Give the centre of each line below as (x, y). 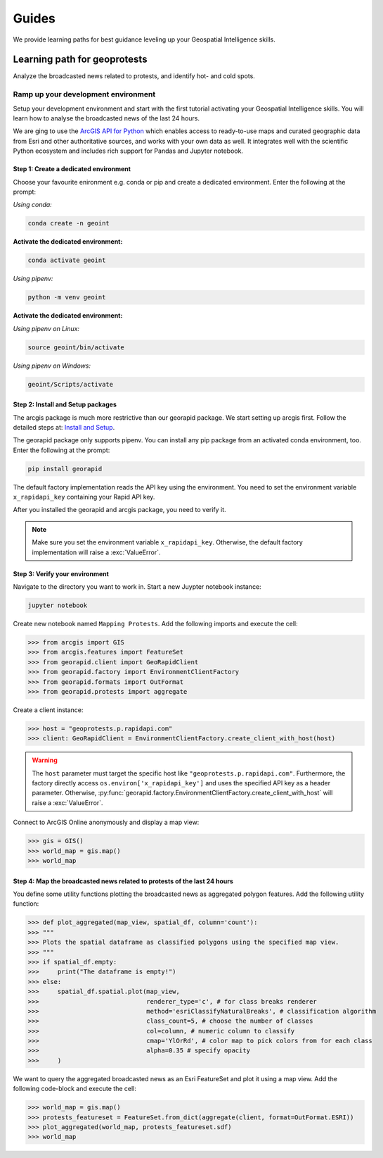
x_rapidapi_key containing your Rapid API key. (84, 497)
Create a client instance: (48, 710)
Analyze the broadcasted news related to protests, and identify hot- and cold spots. (134, 76)
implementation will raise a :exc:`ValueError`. (96, 552)
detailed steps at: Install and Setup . (64, 427)
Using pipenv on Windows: (52, 366)
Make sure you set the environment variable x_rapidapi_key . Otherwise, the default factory (168, 542)
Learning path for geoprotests (80, 60)
